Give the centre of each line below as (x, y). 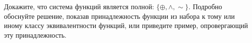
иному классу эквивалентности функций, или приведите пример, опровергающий (126, 25)
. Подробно (205, 6)
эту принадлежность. (35, 35)
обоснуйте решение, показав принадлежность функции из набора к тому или (120, 16)
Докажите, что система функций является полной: (79, 6)
